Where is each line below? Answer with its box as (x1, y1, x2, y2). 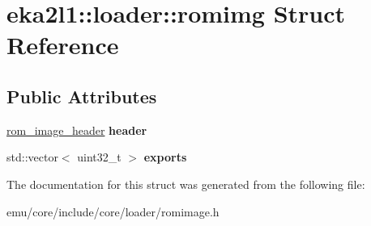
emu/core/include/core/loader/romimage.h (6, 203, 220, 220)
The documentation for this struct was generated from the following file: (6, 175, 365, 192)
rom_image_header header (6, 121, 147, 138)
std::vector (6, 149, 58, 165)
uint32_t (77, 149, 122, 165)
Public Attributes (6, 83, 157, 108)
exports (143, 149, 187, 165)
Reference (6, 28, 119, 61)
